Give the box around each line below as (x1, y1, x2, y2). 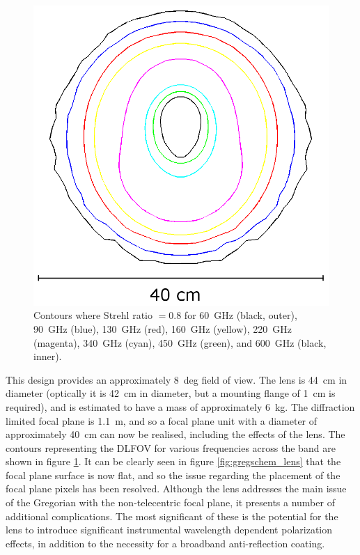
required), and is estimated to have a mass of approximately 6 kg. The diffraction (6, 399, 355, 414)
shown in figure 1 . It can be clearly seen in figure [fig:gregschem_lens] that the (6, 454, 341, 469)
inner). (33, 349, 62, 364)
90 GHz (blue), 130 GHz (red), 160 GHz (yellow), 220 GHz (33, 321, 292, 336)
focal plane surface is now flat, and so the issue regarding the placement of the (6, 467, 341, 482)
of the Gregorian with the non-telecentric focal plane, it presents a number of (6, 495, 335, 510)
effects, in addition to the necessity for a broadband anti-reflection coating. (6, 536, 325, 550)
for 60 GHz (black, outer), (184, 308, 297, 322)
